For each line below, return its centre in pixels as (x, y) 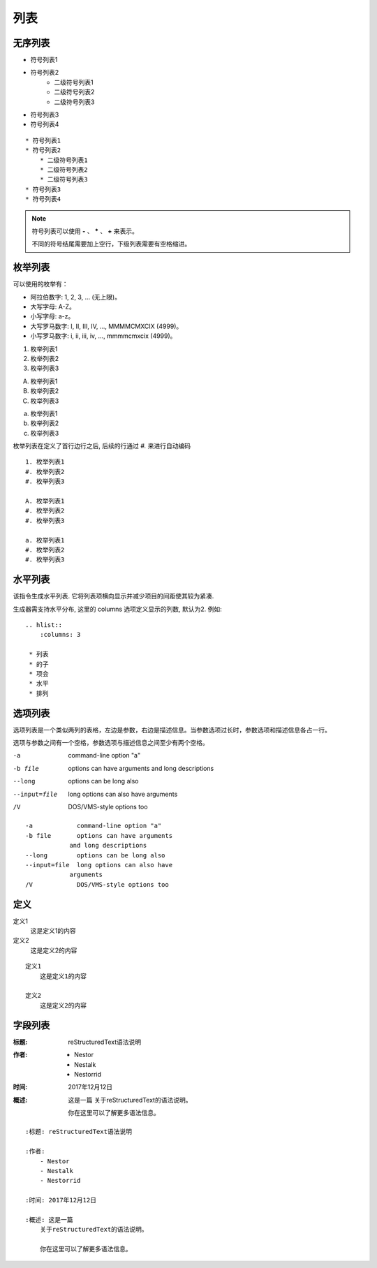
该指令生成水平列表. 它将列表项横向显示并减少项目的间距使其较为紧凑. (113, 596)
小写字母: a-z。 (52, 316)
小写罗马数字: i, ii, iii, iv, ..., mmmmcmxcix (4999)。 (103, 336)
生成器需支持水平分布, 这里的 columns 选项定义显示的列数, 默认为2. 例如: (118, 609)
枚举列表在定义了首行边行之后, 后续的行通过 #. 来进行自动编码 (102, 446)
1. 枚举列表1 (45, 462)
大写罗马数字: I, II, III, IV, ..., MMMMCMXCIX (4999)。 (106, 326)
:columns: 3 (60, 635)
